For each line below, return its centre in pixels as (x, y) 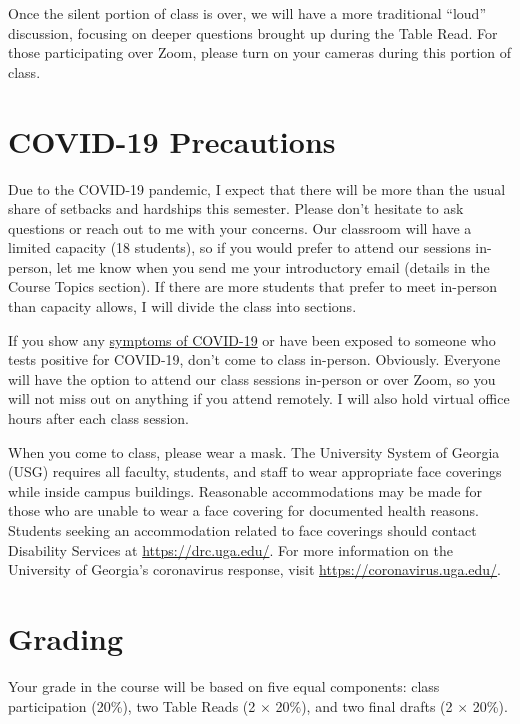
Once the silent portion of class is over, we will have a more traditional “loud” (247, 13)
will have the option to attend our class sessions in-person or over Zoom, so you (252, 378)
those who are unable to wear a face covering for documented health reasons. (243, 510)
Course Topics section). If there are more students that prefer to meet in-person (253, 286)
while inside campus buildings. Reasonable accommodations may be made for (245, 490)
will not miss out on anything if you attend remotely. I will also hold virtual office (259, 398)
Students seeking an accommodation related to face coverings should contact (242, 530)
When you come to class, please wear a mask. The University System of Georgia (254, 451)
